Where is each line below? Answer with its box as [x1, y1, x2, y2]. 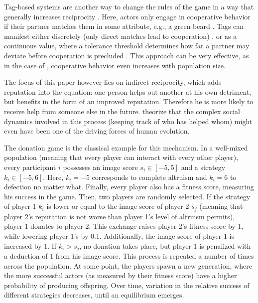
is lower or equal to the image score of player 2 [46, 201, 189, 211]
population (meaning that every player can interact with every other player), [4, 152, 239, 162]
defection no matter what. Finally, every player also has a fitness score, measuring [4, 181, 254, 192]
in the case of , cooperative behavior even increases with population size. [4, 60, 226, 70]
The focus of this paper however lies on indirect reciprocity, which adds [4, 77, 222, 87]
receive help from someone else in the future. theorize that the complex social [4, 106, 241, 116]
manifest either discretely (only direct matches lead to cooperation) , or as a [4, 30, 237, 41]
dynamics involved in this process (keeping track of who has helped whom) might [4, 116, 253, 126]
